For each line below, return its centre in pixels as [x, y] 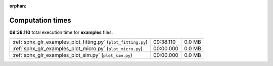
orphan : [18, 6]
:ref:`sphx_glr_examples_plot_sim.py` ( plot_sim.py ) [72, 55]
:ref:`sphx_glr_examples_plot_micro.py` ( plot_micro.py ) [77, 49]
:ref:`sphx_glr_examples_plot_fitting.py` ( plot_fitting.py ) [80, 42]
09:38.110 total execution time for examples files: [61, 32]
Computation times [40, 20]
